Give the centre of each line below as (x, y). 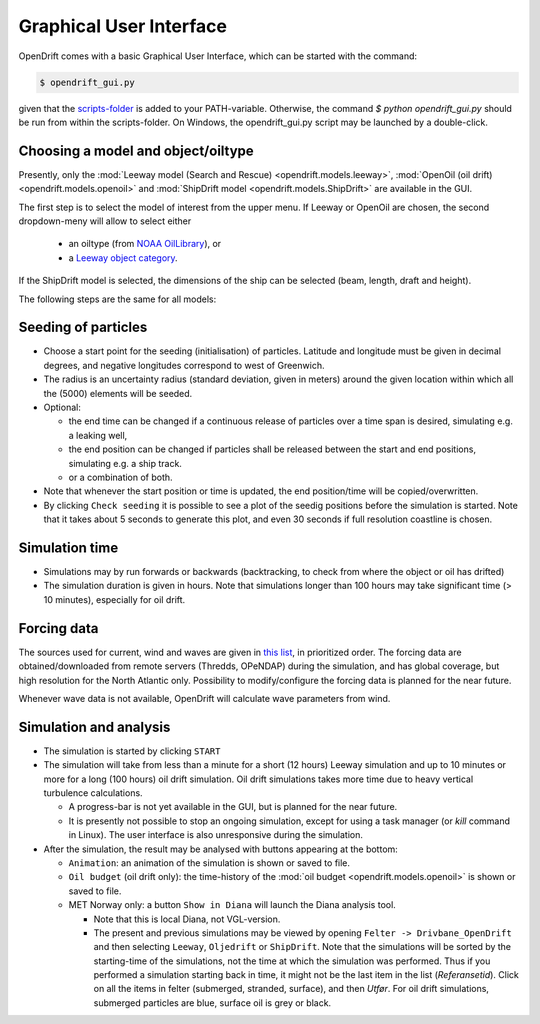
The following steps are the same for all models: (117, 299)
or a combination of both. (121, 477)
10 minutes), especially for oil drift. (114, 599)
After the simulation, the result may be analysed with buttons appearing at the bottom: (221, 849)
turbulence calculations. (93, 792)
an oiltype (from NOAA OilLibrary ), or (145, 244)
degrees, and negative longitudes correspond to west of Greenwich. (184, 365)
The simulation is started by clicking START (132, 751)
